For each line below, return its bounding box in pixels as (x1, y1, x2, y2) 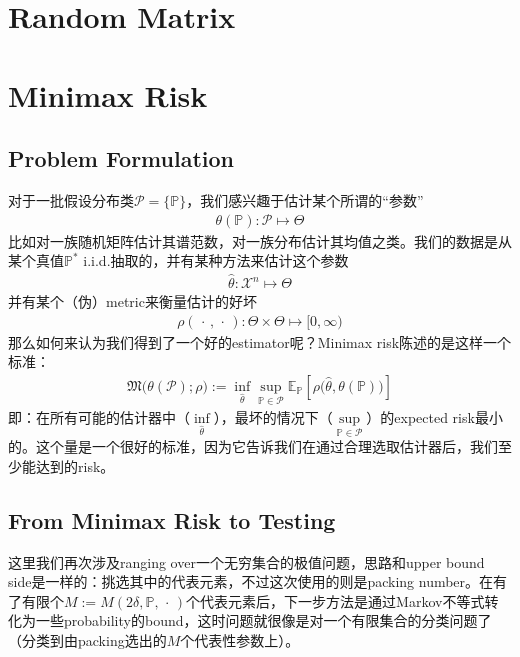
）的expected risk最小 (366, 407, 503, 428)
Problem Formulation (8, 143, 234, 174)
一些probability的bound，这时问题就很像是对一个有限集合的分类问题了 (35, 610, 492, 631)
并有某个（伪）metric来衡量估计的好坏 (8, 291, 257, 312)
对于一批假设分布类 (8, 189, 134, 210)
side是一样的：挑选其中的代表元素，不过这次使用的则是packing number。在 (8, 571, 494, 592)
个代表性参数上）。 (180, 630, 300, 651)
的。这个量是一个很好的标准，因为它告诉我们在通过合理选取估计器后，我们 (8, 436, 498, 457)
